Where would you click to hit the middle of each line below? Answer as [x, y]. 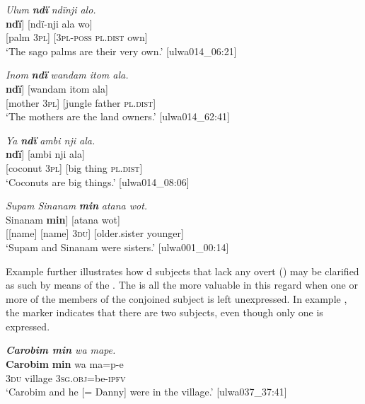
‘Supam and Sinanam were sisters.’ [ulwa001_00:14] [117, 247]
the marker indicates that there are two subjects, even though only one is [164, 312]
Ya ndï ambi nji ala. [51, 140]
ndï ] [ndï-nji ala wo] [49, 23]
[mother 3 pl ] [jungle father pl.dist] [81, 102]
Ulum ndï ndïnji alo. [51, 9]
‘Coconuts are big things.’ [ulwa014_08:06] [98, 181]
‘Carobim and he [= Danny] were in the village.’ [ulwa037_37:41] [146, 392]
